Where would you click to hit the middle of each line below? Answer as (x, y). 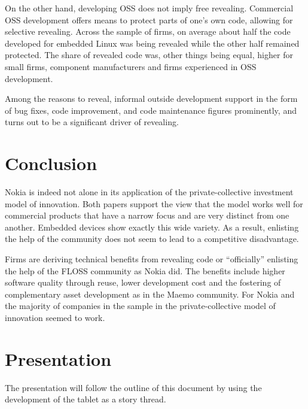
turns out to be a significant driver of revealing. (92, 122)
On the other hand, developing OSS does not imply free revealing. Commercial (149, 8)
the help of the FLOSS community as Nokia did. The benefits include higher (145, 270)
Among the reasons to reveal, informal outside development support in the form (151, 99)
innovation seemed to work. (55, 317)
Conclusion (51, 163)
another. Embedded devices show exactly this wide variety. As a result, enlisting (152, 227)
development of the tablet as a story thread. (86, 399)
